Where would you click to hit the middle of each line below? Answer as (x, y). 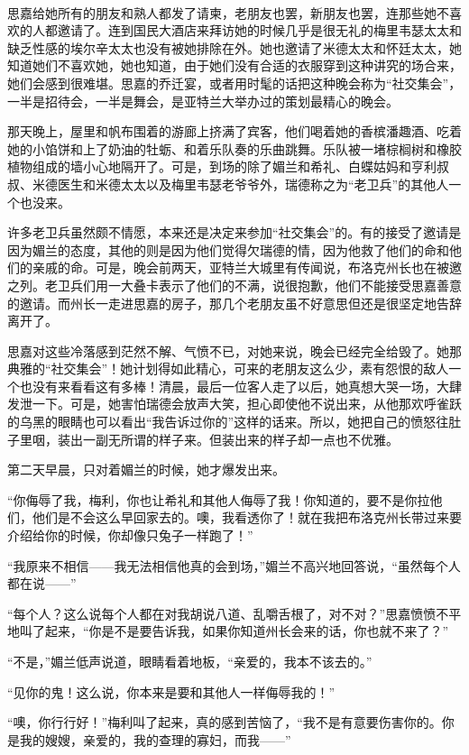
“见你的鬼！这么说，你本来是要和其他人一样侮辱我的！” (171, 691)
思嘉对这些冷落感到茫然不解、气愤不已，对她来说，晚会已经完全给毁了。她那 (234, 350)
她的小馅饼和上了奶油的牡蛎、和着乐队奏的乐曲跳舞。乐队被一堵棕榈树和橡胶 (234, 148)
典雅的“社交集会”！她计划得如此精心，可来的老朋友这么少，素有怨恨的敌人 (228, 368)
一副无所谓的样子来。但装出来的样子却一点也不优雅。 (240, 439)
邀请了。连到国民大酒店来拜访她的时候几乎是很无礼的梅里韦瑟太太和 (259, 30)
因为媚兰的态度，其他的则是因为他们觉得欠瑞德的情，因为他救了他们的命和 (228, 249)
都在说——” (42, 583)
